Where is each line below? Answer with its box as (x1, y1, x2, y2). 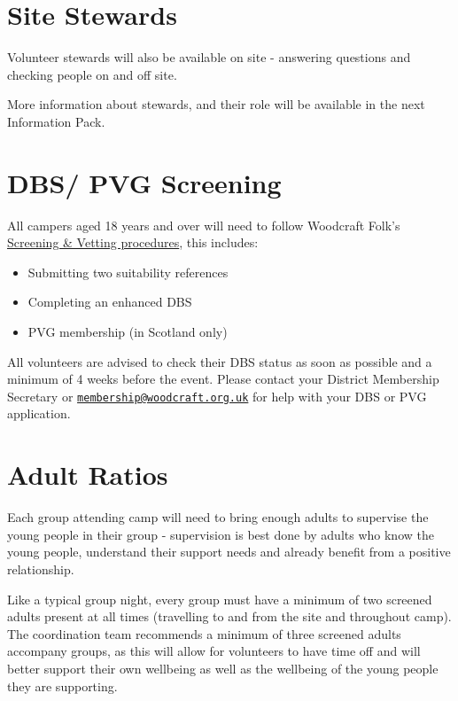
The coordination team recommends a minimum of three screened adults (7, 624, 401, 643)
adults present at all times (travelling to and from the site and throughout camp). (7, 607, 452, 626)
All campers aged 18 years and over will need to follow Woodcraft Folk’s (7, 215, 400, 234)
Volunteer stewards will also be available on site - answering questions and (7, 48, 411, 66)
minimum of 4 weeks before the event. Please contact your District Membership (7, 370, 439, 388)
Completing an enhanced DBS (27, 292, 192, 311)
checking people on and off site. (7, 65, 177, 83)
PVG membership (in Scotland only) (27, 323, 228, 340)
